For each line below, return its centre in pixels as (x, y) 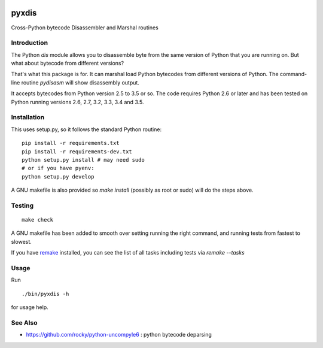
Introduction (29, 43)
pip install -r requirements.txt (71, 143)
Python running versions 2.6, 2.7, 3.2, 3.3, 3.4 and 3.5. (77, 102)
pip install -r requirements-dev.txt (77, 152)
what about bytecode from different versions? (68, 63)
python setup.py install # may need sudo (83, 160)
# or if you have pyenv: (58, 168)
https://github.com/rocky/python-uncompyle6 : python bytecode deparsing (119, 335)
